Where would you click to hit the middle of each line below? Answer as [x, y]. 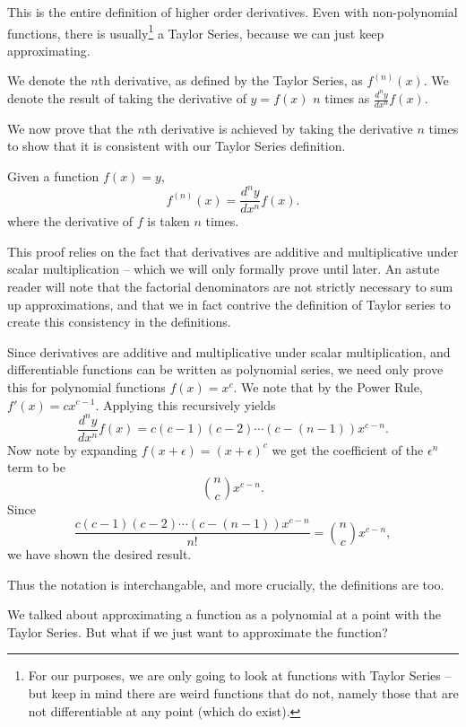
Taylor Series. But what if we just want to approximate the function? [198, 631]
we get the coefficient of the [348, 449]
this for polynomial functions [86, 386]
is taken [168, 221]
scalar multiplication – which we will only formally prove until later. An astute [224, 269]
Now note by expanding [73, 449]
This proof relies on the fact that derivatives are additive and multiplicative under [233, 251]
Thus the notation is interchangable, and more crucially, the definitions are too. [226, 584]
